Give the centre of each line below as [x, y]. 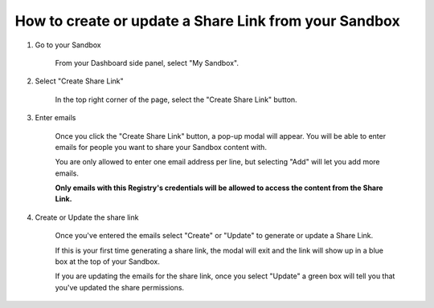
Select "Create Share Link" [79, 81]
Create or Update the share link [87, 217]
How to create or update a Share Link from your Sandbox [208, 21]
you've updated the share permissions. [120, 287]
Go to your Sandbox [68, 45]
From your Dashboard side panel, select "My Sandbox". [147, 63]
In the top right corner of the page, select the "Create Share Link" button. [176, 99]
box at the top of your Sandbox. [107, 261]
